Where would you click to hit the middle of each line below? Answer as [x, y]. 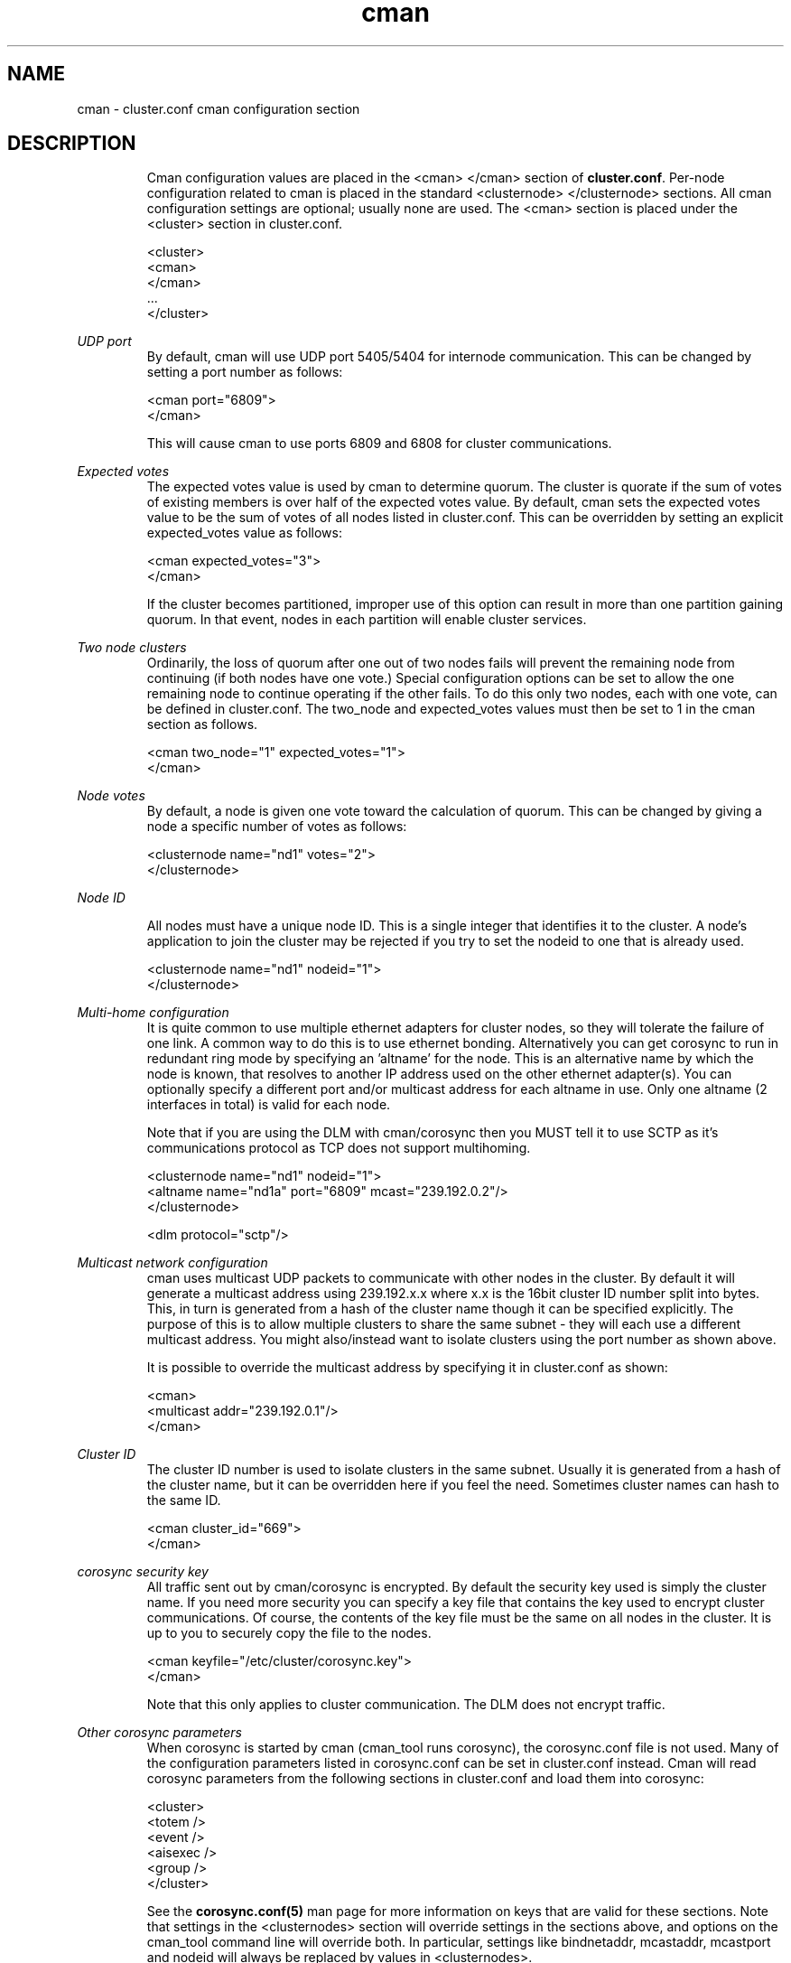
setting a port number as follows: [245, 372]
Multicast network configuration [172, 1263]
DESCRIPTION [72, 144]
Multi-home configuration [153, 1013]
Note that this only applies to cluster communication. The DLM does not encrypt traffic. [406, 1705]
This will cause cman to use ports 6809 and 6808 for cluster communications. [379, 444]
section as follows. [202, 724]
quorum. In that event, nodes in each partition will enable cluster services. [367, 620]
